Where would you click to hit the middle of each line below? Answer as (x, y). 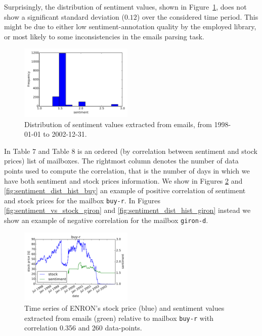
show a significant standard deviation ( (64, 16)
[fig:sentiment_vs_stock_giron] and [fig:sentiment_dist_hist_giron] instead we (127, 210)
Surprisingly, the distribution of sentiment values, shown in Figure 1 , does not (125, 7)
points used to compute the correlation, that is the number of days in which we (127, 171)
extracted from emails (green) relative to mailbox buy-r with (119, 318)
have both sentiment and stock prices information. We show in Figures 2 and (123, 180)
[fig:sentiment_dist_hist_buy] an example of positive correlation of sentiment (125, 190)
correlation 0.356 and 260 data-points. (83, 328)
